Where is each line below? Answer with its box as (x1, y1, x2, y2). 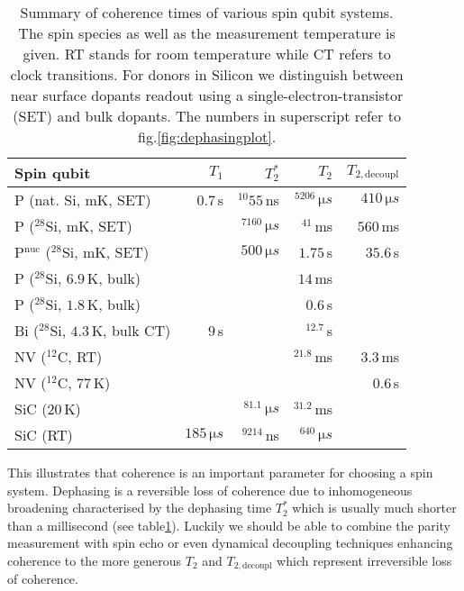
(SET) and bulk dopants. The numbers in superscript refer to (13, 105, 401, 126)
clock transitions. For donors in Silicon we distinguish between (10, 64, 404, 85)
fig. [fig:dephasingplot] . (138, 126, 277, 147)
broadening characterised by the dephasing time (7, 498, 272, 517)
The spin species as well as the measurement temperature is (18, 23, 396, 43)
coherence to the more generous (7, 550, 182, 569)
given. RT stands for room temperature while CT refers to (23, 43, 391, 64)
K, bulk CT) (91, 320, 171, 341)
